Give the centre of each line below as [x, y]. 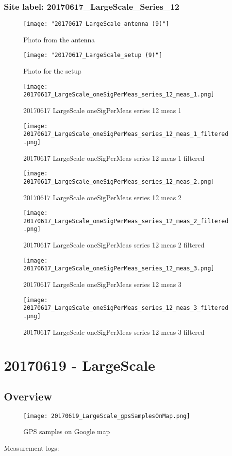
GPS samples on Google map [67, 431]
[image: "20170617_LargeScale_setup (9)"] [93, 55]
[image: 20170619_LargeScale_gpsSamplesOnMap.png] [107, 416]
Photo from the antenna [59, 39]
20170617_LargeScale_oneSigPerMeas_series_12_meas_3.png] [119, 269]
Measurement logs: [32, 447]
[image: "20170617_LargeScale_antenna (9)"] [96, 24]
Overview [28, 396]
